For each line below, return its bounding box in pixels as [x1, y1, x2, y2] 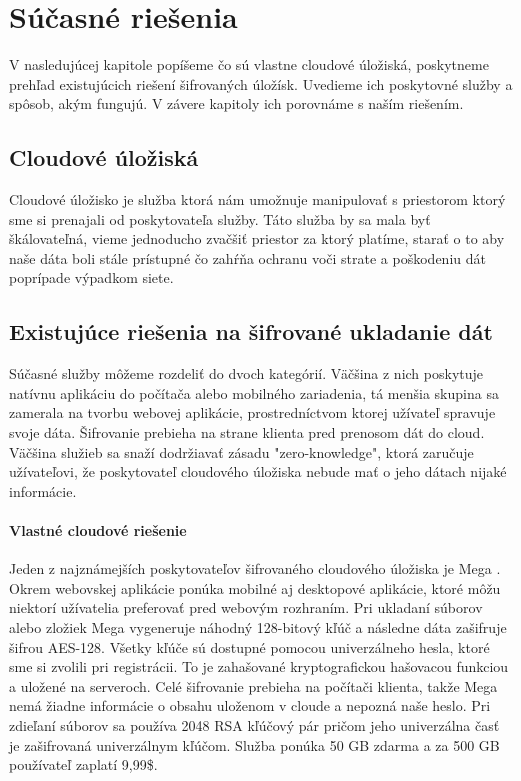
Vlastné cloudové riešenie [9, 520, 187, 541]
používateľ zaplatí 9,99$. [9, 754, 158, 775]
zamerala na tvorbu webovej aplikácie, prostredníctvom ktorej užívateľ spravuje [9, 402, 496, 423]
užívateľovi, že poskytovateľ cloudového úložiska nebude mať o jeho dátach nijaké [9, 461, 507, 482]
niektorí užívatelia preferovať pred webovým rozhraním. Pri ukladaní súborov [9, 597, 483, 618]
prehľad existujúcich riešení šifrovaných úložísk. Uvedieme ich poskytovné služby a [9, 73, 513, 94]
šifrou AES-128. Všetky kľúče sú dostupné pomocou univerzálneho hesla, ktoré [9, 636, 490, 657]
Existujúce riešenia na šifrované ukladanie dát [9, 316, 493, 347]
